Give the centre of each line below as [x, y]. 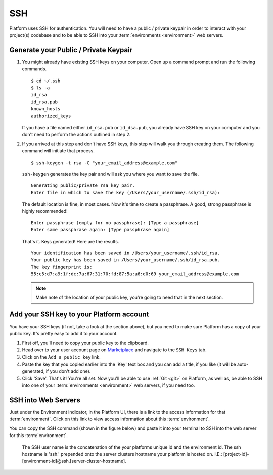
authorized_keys [51, 116]
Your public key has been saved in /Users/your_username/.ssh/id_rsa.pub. [126, 260]
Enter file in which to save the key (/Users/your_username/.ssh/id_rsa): [126, 193]
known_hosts [46, 109]
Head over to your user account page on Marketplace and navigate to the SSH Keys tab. [114, 350]
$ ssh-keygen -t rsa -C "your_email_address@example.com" [104, 163]
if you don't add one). [68, 371]
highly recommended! [45, 211]
